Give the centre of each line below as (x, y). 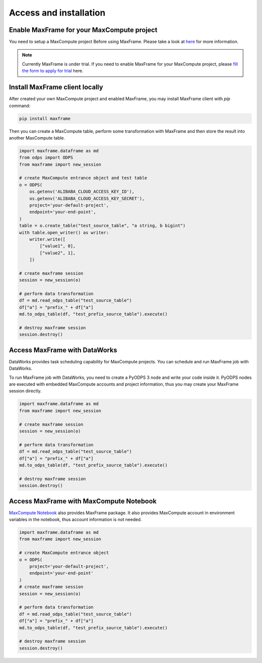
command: (20, 106)
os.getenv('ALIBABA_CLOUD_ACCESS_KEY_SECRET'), (87, 198)
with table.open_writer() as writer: (64, 233)
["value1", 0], (58, 246)
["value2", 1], (58, 253)
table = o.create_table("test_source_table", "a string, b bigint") (102, 226)
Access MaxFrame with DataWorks (63, 350)
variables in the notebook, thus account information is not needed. (75, 520)
